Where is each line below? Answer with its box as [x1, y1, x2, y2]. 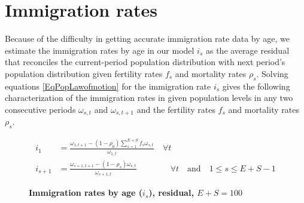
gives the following [222, 79, 290, 92]
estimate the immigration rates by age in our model [5, 44, 194, 56]
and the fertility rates [136, 103, 215, 115]
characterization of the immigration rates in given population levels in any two [5, 91, 293, 104]
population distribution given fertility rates [5, 67, 163, 79]
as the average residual [205, 44, 290, 56]
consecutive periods [5, 103, 76, 115]
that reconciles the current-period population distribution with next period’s [5, 56, 285, 68]
